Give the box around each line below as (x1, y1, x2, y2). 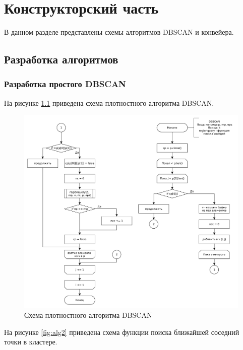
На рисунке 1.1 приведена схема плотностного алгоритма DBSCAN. (4, 97, 214, 108)
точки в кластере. (4, 336, 57, 347)
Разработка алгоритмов (4, 51, 118, 67)
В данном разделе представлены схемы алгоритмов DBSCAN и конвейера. (4, 27, 234, 37)
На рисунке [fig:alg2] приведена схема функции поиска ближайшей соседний (4, 326, 239, 337)
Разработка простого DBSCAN (4, 78, 126, 90)
